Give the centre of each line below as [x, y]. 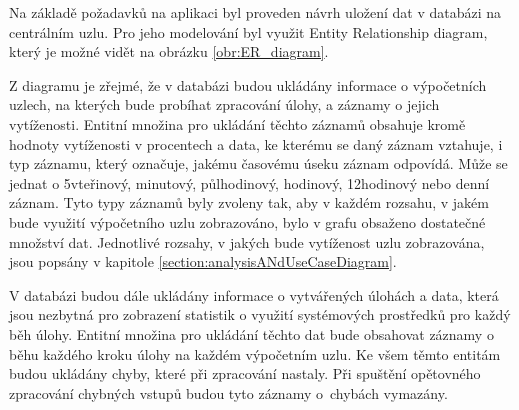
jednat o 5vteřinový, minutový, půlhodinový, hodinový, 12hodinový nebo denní [249, 182]
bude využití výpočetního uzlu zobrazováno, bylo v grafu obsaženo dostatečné [247, 221]
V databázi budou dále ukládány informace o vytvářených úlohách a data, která [254, 294]
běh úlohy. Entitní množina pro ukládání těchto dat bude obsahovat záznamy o [251, 333]
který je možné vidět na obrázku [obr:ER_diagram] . [169, 51]
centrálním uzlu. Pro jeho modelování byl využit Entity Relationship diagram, [248, 31]
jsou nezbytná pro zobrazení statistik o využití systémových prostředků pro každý [260, 314]
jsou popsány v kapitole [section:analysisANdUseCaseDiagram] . [203, 261]
